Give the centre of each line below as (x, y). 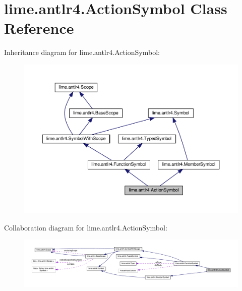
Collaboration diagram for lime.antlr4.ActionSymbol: (86, 227)
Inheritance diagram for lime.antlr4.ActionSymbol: (82, 52)
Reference (39, 28)
